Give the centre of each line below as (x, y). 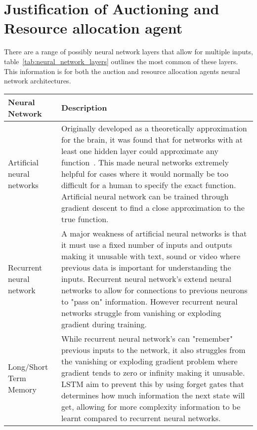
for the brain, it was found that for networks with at (152, 139)
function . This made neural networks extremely (145, 162)
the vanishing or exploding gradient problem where (149, 361)
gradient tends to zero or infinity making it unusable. (153, 372)
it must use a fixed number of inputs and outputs (147, 244)
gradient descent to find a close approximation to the (153, 207)
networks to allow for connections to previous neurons (154, 290)
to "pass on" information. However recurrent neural (149, 301)
